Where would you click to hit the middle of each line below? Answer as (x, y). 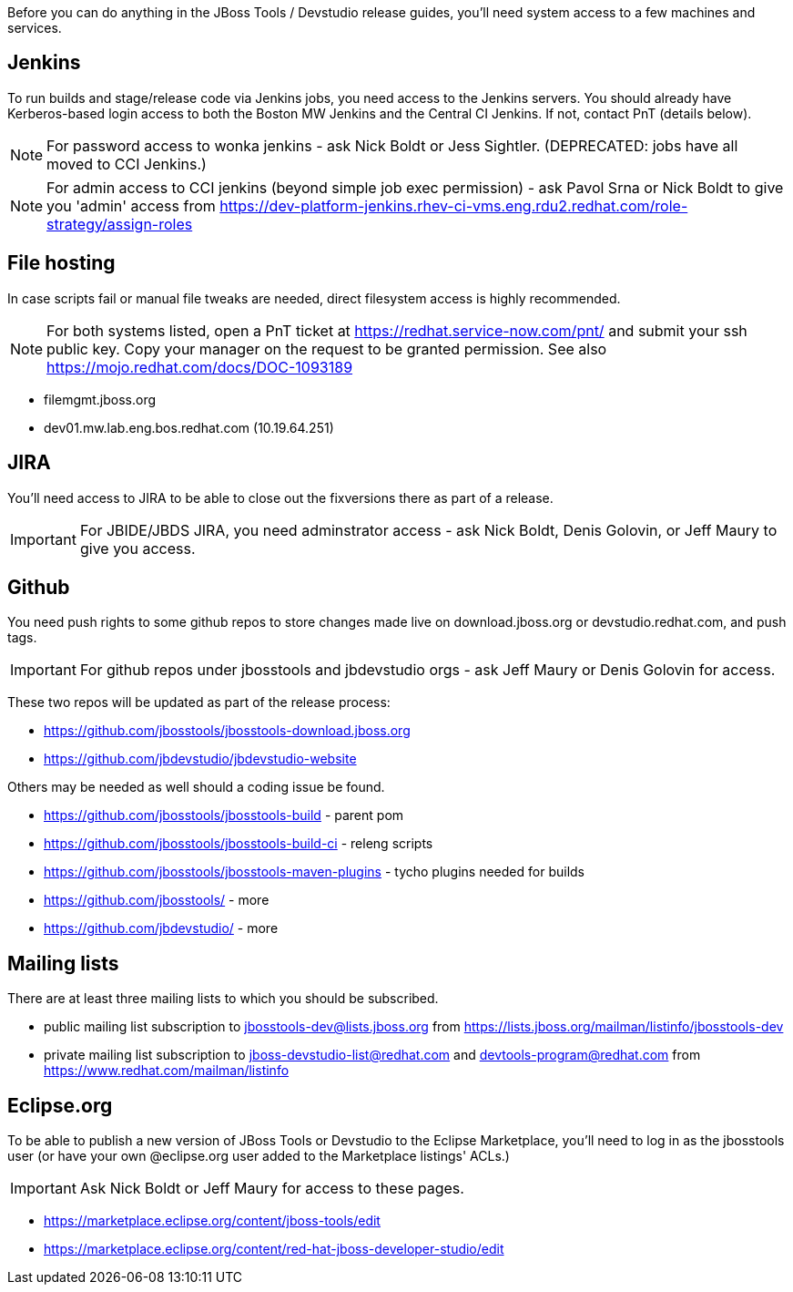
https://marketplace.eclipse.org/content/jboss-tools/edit (212, 1221)
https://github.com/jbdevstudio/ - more (161, 928)
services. (35, 28)
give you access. (137, 548)
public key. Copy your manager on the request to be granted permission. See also (327, 349)
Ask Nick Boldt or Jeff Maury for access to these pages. (272, 1189)
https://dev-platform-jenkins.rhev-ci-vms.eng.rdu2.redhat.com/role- (454, 205)
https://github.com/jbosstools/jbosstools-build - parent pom (224, 815)
